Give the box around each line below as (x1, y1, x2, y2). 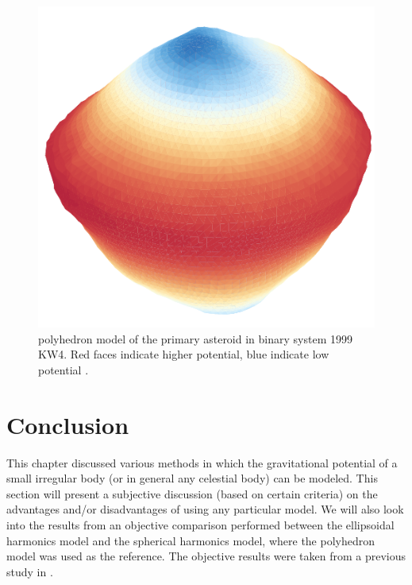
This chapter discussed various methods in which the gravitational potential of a (6, 454, 398, 471)
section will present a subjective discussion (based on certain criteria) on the (6, 485, 378, 502)
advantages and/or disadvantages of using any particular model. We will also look (6, 501, 404, 517)
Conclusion (6, 408, 129, 440)
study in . (6, 563, 53, 579)
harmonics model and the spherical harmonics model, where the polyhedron (6, 532, 375, 548)
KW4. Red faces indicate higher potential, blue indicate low (38, 346, 329, 362)
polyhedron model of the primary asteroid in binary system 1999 (38, 330, 352, 347)
